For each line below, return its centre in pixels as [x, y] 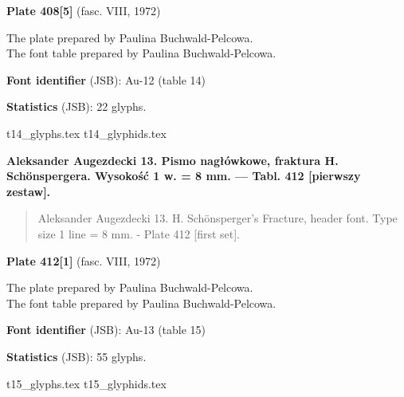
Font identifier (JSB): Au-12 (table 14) [106, 79]
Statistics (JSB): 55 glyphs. [76, 356]
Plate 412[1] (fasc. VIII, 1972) [84, 260]
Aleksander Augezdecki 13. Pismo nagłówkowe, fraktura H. [173, 160]
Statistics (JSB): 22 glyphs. [76, 106]
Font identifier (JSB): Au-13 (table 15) [106, 330]
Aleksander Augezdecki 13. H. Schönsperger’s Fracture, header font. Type [218, 218]
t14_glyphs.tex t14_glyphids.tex [86, 133]
